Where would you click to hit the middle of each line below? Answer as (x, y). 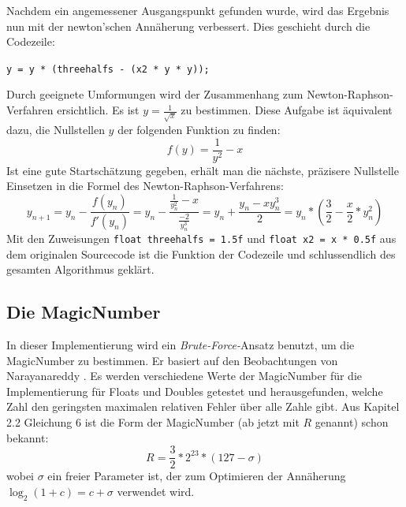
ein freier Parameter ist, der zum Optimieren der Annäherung (197, 476)
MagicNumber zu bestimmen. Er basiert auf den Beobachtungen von (172, 360)
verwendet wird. (156, 491)
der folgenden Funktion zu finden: (199, 129)
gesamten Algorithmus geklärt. (80, 269)
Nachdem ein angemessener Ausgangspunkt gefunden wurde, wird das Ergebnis (198, 10)
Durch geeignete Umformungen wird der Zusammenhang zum (155, 94)
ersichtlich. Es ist (98, 110)
